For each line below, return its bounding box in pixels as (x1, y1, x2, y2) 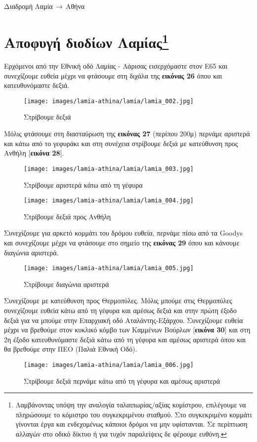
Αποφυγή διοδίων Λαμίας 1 (4, 30, 169, 52)
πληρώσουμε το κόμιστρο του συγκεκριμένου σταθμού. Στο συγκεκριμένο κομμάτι (15, 409, 252, 419)
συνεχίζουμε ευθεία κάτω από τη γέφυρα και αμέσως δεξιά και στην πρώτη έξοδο (4, 305, 237, 315)
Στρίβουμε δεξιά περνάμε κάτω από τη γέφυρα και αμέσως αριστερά (24, 375, 220, 386)
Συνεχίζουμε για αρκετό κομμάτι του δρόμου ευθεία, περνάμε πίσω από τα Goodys (4, 228, 243, 238)
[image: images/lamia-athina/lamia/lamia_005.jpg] (24, 265, 194, 272)
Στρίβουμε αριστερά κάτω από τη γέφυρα (24, 179, 143, 190)
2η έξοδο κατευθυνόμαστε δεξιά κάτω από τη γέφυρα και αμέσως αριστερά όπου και (4, 334, 246, 344)
